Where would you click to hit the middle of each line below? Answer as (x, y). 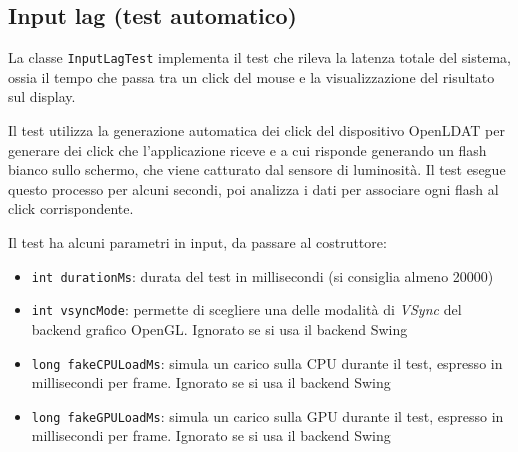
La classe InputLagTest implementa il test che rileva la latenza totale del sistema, (259, 57)
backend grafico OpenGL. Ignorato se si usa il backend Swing (219, 328)
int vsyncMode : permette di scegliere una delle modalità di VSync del (246, 309)
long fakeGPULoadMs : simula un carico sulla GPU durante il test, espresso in (267, 415)
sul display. (42, 96)
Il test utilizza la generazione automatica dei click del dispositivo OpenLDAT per (256, 130)
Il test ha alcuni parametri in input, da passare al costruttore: (197, 242)
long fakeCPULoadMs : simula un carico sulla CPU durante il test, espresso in (267, 362)
